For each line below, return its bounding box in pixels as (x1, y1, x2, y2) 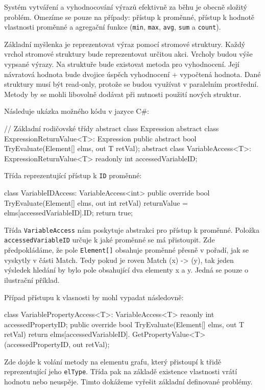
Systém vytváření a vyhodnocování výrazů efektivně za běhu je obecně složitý (4, 2, 247, 12)
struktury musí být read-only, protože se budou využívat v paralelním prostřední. (4, 79, 259, 89)
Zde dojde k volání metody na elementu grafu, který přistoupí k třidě (4, 356, 221, 367)
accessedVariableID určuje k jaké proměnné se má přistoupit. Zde (4, 234, 215, 245)
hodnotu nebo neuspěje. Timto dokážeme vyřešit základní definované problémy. (4, 376, 253, 386)
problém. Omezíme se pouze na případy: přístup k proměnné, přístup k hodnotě (4, 11, 255, 22)
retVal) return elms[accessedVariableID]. (4, 329, 130, 339)
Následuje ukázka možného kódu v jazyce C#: (4, 106, 149, 116)
